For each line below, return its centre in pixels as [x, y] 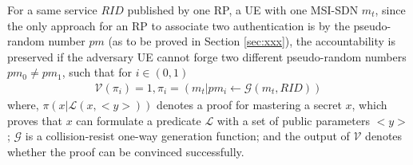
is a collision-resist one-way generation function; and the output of [187, 136]
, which [369, 104]
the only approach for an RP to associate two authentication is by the [179, 25]
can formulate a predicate [139, 120]
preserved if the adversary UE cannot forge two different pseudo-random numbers [207, 56]
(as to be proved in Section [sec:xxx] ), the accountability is [252, 41]
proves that [35, 120]
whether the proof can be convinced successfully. [126, 151]
